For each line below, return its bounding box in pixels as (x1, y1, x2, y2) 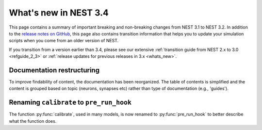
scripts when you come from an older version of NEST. (9, 38, 119, 44)
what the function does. (9, 118, 57, 124)
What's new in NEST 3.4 (9, 7, 109, 18)
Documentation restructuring (9, 66, 99, 74)
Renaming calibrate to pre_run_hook (9, 98, 132, 107)
